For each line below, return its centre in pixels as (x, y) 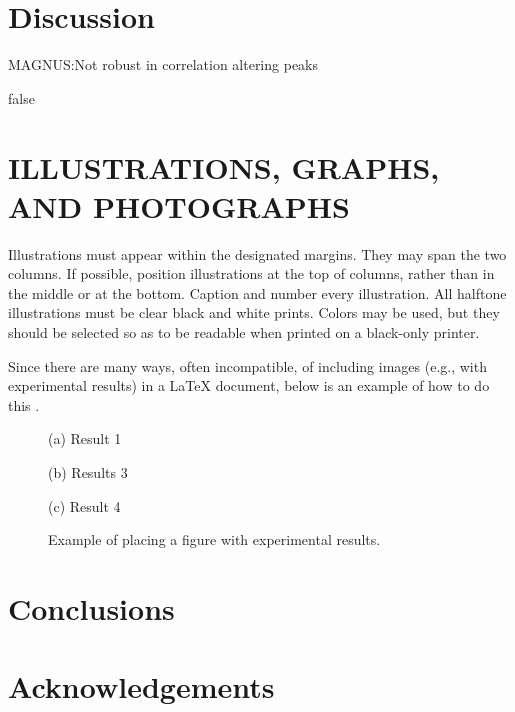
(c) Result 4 (84, 505)
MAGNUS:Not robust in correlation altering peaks (163, 64)
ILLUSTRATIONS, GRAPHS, (224, 166)
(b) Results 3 (88, 471)
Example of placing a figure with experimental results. (214, 539)
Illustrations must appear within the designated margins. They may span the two (257, 253)
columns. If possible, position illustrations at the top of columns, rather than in (251, 273)
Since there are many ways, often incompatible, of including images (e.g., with (247, 365)
